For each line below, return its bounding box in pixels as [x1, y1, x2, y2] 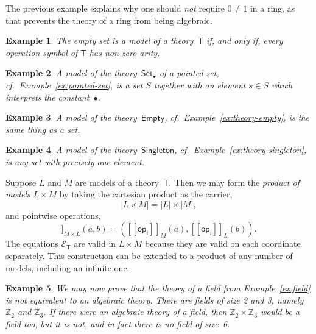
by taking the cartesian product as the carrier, [59, 188, 233, 201]
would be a [260, 305, 300, 318]
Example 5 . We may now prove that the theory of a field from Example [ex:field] [5, 282, 311, 294]
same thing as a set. [5, 123, 80, 135]
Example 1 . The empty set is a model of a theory [5, 34, 194, 47]
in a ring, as [250, 2, 295, 14]
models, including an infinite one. [5, 261, 130, 274]
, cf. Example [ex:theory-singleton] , [174, 143, 307, 156]
